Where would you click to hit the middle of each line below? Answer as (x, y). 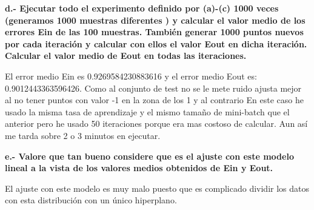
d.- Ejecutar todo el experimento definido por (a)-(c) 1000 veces (142, 8)
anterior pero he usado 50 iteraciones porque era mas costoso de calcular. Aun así (156, 124)
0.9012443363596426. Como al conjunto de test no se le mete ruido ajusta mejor (153, 88)
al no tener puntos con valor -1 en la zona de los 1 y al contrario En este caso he (154, 100)
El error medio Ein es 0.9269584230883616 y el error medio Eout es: (131, 76)
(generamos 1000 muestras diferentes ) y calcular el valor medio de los (155, 20)
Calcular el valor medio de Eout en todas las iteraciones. (126, 56)
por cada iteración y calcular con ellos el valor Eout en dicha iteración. (156, 43)
